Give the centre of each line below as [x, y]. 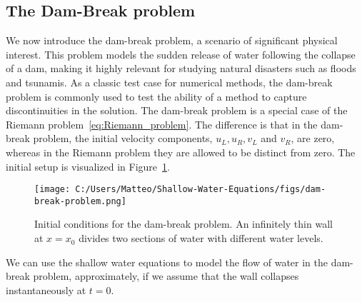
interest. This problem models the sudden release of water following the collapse [181, 54]
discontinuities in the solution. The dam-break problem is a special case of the [177, 110]
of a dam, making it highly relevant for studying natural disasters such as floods [181, 68]
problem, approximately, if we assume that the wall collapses [166, 276]
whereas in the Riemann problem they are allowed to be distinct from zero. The [181, 152]
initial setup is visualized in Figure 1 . [88, 166]
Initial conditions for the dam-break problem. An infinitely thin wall [183, 224]
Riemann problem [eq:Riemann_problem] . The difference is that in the [162, 124]
